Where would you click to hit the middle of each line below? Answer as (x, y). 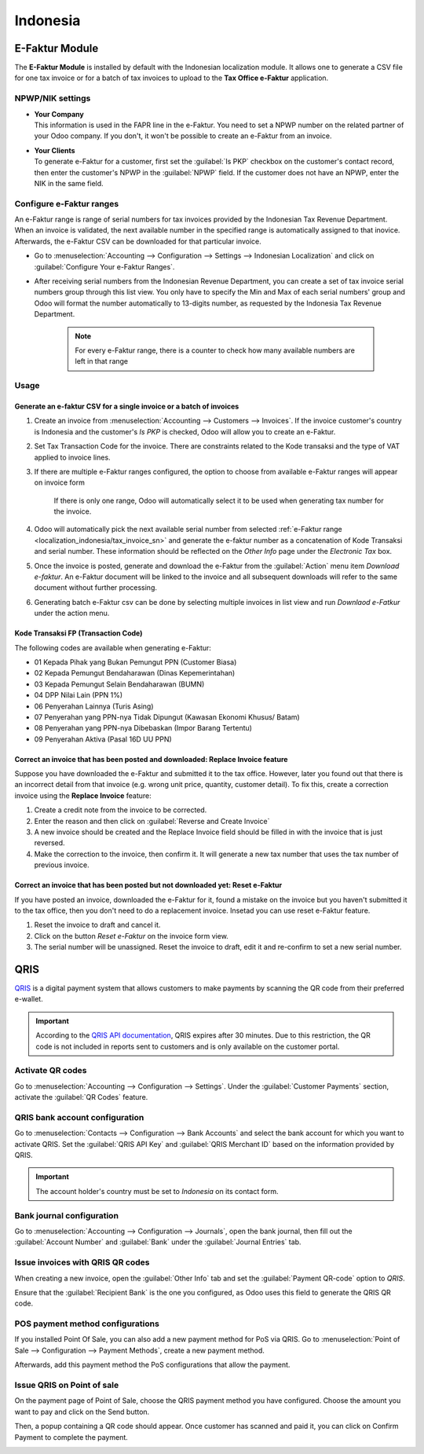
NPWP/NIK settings (53, 98)
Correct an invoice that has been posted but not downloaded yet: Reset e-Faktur (148, 885)
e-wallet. (29, 999)
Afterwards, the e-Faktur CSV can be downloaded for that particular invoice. (138, 241)
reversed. (50, 843)
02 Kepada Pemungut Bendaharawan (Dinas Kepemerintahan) (135, 673)
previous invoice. (62, 865)
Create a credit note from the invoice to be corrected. (121, 810)
